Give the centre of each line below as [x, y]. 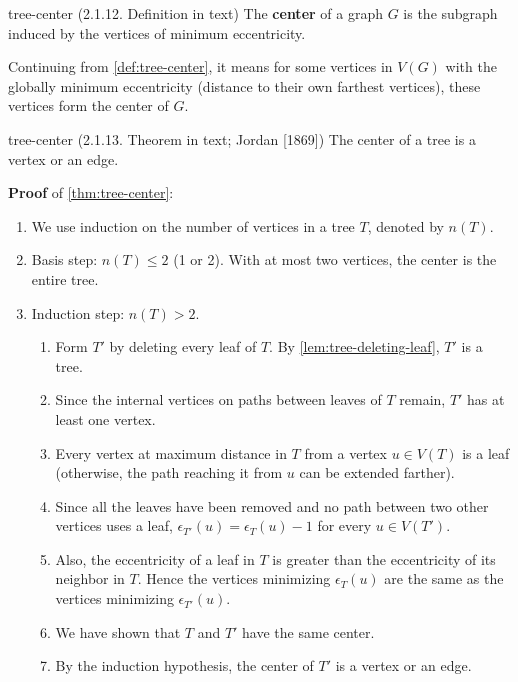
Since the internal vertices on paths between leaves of [218, 399]
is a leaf [486, 452]
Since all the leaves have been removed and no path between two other [272, 505]
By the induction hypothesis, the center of [184, 665]
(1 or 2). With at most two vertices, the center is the [335, 259]
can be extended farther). [377, 472]
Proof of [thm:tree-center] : [91, 192]
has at [486, 399]
